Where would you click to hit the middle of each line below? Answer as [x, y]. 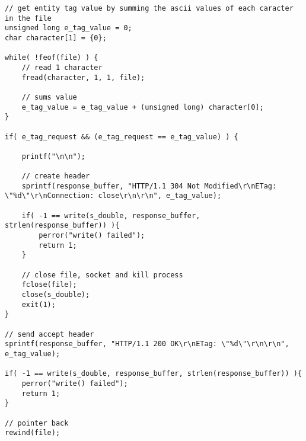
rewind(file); [33, 433]
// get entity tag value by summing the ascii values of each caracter [149, 8]
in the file [28, 18]
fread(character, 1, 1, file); [83, 77]
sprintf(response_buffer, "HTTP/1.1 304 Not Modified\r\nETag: [149, 186]
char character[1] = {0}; [56, 38]
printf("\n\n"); [54, 156]
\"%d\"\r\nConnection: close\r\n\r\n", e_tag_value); [113, 196]
